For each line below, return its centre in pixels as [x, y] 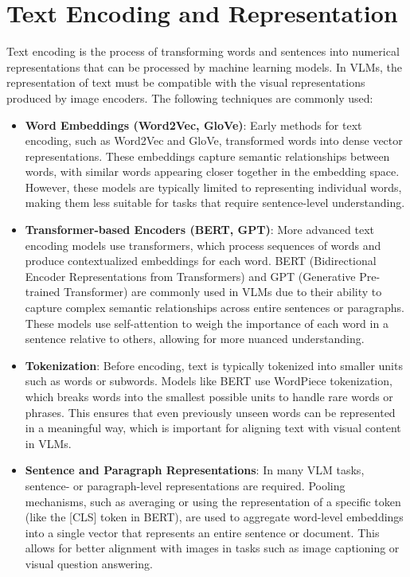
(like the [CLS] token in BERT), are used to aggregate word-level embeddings [214, 517]
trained [43, 292]
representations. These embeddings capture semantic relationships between [207, 156]
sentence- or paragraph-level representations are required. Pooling [185, 485]
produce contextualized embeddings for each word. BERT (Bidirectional [201, 261]
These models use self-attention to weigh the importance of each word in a [207, 323]
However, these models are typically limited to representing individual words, [213, 187]
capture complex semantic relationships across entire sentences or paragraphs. [215, 308]
